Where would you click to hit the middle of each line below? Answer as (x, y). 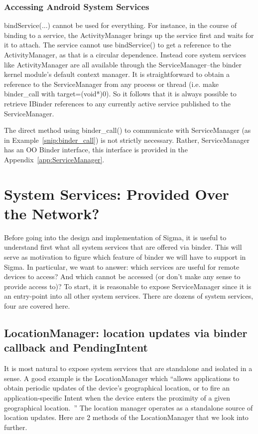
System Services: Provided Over (117, 194)
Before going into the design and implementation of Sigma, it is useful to (115, 237)
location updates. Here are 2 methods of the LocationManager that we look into (126, 417)
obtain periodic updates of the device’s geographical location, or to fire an (117, 388)
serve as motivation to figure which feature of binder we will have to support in (125, 257)
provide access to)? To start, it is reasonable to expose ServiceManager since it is (128, 286)
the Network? (52, 213)
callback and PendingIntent (76, 347)
